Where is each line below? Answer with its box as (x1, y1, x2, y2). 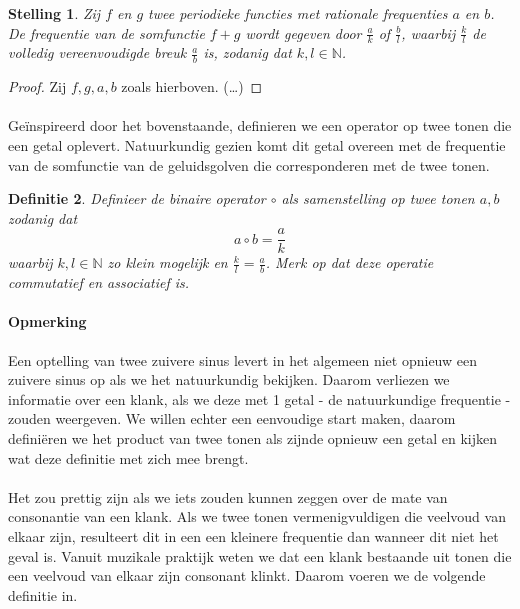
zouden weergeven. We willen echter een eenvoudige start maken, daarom (8, 408, 456, 429)
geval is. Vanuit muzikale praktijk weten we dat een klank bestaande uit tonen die (8, 545, 512, 566)
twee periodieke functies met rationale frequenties (148, 3, 448, 23)
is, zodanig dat (203, 42, 292, 63)
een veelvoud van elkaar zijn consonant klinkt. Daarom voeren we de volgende (8, 565, 486, 586)
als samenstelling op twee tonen (281, 188, 475, 209)
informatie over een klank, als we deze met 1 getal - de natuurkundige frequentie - (8, 388, 511, 409)
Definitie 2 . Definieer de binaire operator (8, 188, 266, 209)
